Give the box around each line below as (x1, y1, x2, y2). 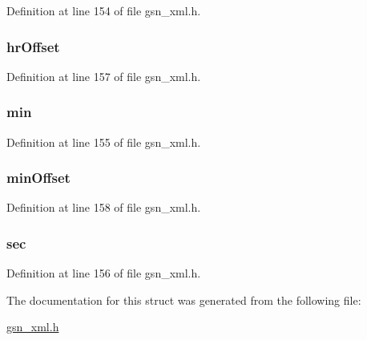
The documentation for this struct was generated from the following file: (6, 291, 361, 308)
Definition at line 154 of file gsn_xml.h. (6, 2, 201, 18)
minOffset (6, 168, 71, 188)
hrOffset (6, 36, 60, 56)
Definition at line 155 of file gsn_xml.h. (6, 133, 201, 150)
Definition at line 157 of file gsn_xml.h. (6, 67, 201, 84)
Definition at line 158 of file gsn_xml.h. (6, 199, 201, 216)
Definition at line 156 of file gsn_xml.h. (6, 265, 201, 281)
